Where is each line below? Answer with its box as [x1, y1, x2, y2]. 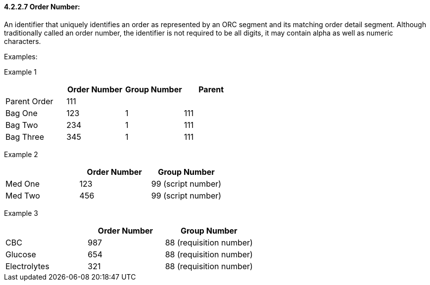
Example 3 [4, 208, 38, 217]
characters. [4, 37, 41, 45]
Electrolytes [5, 261, 49, 271]
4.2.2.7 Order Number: [4, 2, 80, 11]
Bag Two [5, 120, 38, 130]
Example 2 [4, 150, 38, 159]
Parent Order [5, 96, 53, 106]
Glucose [5, 249, 36, 259]
